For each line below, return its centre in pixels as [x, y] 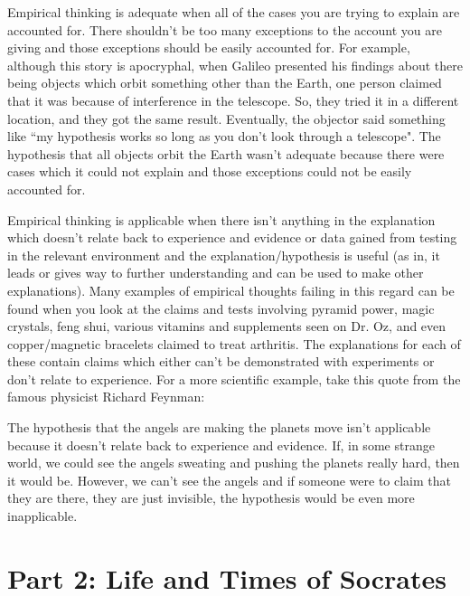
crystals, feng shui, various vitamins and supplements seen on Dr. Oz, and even [227, 326]
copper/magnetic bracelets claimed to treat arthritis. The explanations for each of [234, 343]
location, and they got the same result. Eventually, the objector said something [226, 118]
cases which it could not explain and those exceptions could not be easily [210, 171]
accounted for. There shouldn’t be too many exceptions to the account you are [225, 29]
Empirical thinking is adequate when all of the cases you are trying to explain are [234, 12]
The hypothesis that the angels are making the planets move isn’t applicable [219, 427]
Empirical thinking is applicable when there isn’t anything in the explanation [221, 219]
